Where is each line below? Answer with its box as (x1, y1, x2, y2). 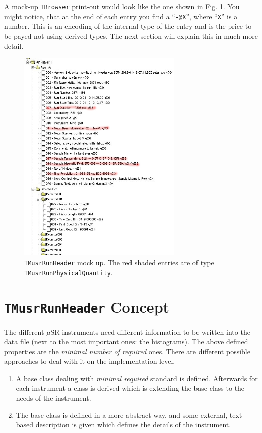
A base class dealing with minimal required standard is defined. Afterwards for (16, 373, 258, 383)
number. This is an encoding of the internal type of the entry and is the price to (4, 21, 252, 31)
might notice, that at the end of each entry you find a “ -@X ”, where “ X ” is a (4, 11, 238, 21)
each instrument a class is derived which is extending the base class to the (16, 383, 245, 393)
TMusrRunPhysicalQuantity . (24, 267, 113, 277)
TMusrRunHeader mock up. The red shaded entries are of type (24, 257, 214, 267)
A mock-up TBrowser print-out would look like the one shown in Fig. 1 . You (4, 1, 240, 11)
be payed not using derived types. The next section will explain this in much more (4, 30, 258, 41)
